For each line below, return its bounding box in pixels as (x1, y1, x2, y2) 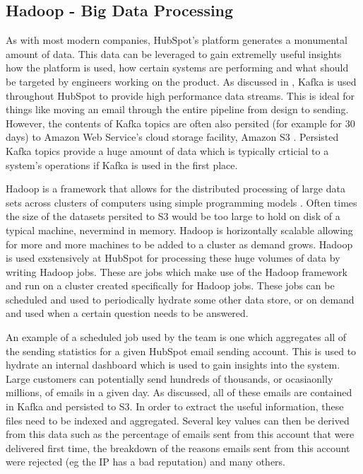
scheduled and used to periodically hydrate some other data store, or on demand (6, 291, 355, 306)
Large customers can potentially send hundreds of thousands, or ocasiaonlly (6, 371, 333, 386)
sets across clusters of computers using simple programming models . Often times (6, 195, 357, 209)
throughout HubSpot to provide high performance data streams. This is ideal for (6, 88, 355, 103)
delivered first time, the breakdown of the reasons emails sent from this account (6, 440, 350, 455)
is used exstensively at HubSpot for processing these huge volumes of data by (6, 250, 340, 265)
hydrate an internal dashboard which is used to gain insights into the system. (6, 357, 340, 372)
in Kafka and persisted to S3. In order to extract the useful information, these (6, 399, 344, 414)
